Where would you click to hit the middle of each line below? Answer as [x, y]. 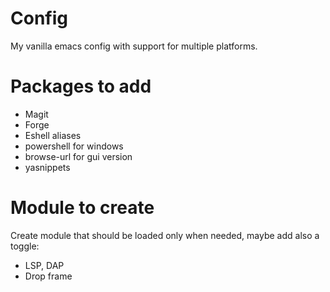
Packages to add [81, 86]
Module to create [82, 208]
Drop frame [48, 276]
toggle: [25, 246]
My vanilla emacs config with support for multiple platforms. [134, 46]
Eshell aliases [53, 135]
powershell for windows [74, 146]
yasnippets [47, 167]
